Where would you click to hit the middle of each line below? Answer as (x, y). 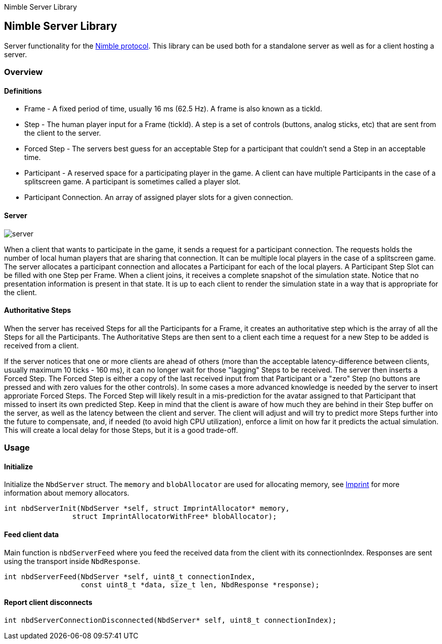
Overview (24, 72)
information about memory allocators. (67, 493)
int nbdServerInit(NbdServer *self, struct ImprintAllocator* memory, (147, 509)
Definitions (23, 91)
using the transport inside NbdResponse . (72, 561)
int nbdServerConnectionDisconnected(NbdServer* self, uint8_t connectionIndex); (170, 620)
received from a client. (41, 345)
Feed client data (32, 535)
